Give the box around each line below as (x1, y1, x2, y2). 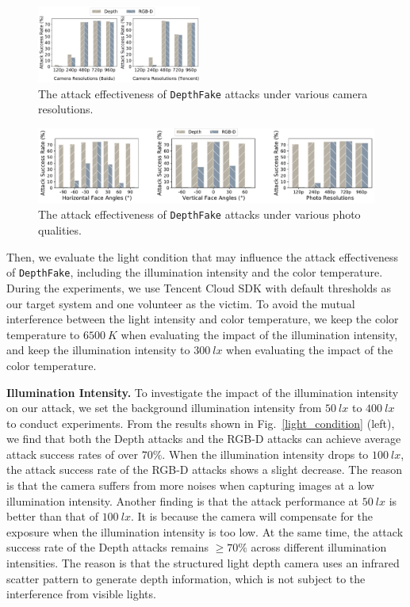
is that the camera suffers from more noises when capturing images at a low (6, 477, 374, 494)
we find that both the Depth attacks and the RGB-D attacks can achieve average (6, 430, 401, 447)
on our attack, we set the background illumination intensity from (6, 399, 322, 416)
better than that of (6, 508, 98, 525)
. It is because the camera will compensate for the (130, 508, 374, 525)
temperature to (6, 326, 80, 342)
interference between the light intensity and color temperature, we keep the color (6, 311, 399, 327)
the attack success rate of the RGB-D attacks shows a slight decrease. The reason (6, 461, 403, 478)
